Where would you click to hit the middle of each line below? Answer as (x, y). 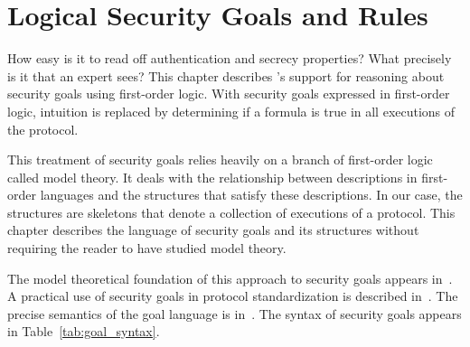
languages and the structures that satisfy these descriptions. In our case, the (251, 195)
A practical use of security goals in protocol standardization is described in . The (233, 296)
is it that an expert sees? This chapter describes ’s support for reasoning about (226, 75)
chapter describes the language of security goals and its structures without (213, 230)
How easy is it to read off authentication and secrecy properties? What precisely (230, 58)
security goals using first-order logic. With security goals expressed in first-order (229, 94)
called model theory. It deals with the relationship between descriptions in (212, 177)
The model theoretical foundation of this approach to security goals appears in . (230, 278)
